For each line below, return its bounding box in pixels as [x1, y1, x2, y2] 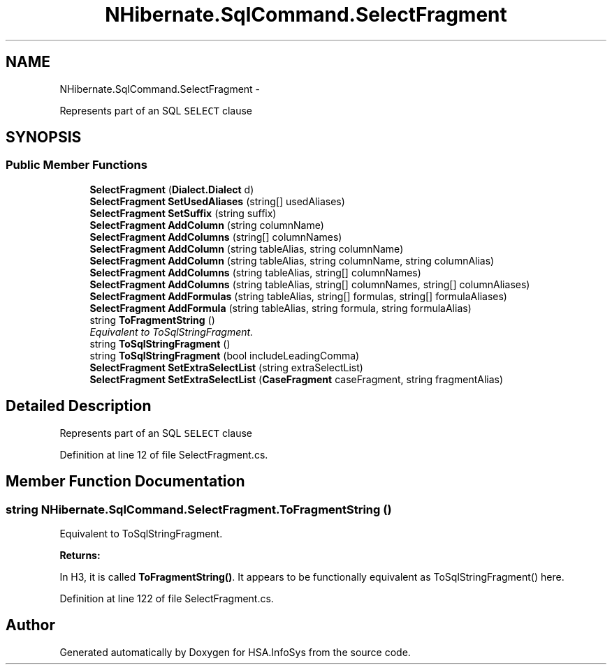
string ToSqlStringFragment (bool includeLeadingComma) [89, 349, 360, 362]
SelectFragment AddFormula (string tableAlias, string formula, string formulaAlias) [89, 301, 472, 314]
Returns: [59, 549, 101, 561]
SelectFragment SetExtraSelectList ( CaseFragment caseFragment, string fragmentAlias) [89, 373, 504, 385]
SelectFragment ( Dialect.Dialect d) [89, 183, 254, 195]
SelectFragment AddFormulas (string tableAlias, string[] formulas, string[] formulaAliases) [89, 290, 507, 302]
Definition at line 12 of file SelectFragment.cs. [59, 448, 268, 461]
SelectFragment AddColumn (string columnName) [89, 218, 324, 231]
